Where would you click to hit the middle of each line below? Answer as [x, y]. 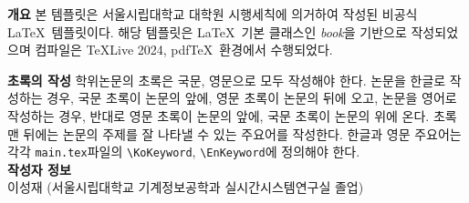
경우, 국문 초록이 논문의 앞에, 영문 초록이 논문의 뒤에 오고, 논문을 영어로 [252, 98]
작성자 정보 [39, 169]
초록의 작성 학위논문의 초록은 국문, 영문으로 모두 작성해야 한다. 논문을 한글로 [227, 80]
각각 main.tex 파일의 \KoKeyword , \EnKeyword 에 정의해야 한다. [184, 152]
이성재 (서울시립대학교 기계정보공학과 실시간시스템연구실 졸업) [186, 187]
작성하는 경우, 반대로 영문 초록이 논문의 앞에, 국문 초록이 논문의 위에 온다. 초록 [232, 115]
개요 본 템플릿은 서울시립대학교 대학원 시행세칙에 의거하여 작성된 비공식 [213, 14]
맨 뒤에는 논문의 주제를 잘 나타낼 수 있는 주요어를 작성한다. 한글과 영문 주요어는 [234, 133]
